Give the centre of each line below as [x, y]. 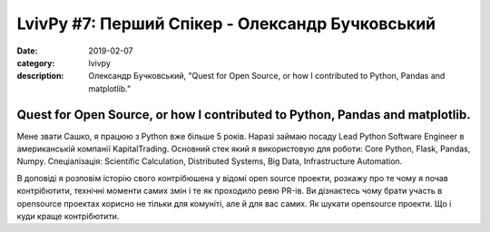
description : [40, 76]
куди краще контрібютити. [68, 216]
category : [36, 63]
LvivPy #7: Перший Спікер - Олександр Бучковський [226, 24]
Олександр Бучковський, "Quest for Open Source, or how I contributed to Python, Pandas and [267, 76]
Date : [27, 51]
